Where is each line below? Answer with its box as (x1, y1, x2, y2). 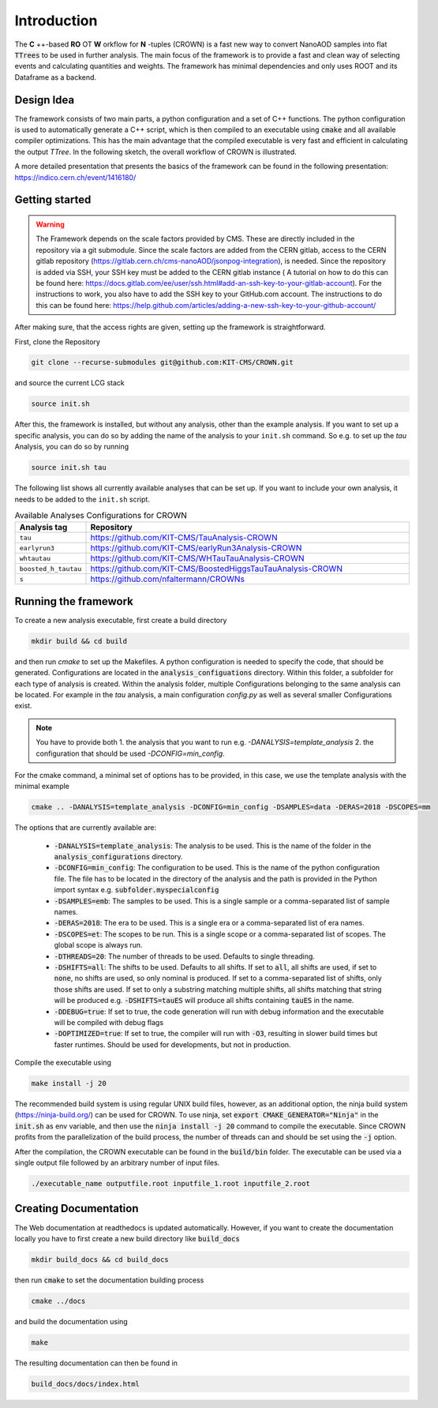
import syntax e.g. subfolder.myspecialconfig (54, 885, 219, 895)
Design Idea (14, 93, 75, 107)
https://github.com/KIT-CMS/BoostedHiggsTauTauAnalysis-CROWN (90, 563, 343, 574)
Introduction (14, 12, 98, 29)
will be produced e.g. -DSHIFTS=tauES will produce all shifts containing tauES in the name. (54, 996, 354, 1005)
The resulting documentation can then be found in (14, 1358, 178, 1368)
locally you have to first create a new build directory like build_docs (14, 1233, 240, 1243)
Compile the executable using (14, 1058, 112, 1068)
